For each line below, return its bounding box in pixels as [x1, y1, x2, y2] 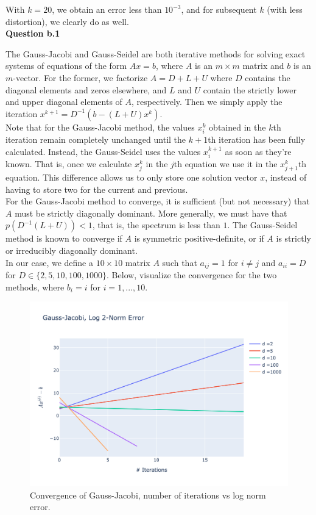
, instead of [265, 171, 307, 184]
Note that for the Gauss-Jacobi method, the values [5, 120, 195, 133]
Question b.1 [5, 27, 60, 40]
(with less [267, 3, 303, 15]
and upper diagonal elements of [5, 95, 122, 108]
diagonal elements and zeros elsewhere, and [5, 83, 167, 96]
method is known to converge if [5, 232, 122, 245]
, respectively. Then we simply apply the [132, 95, 283, 108]
